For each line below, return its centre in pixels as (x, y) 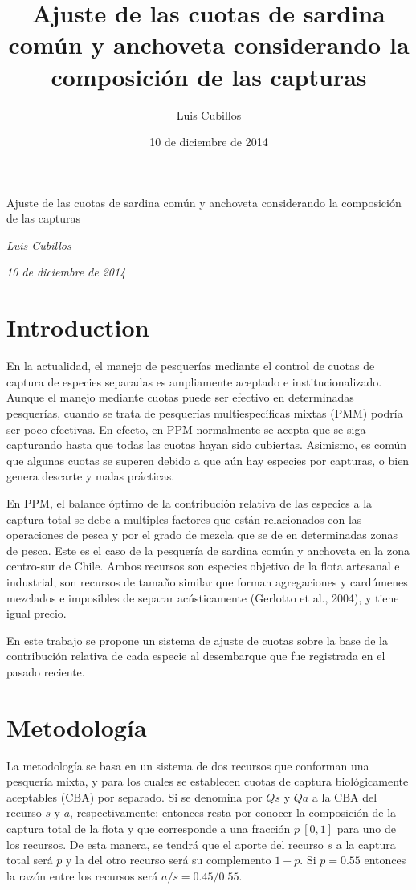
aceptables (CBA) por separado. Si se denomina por (135, 796)
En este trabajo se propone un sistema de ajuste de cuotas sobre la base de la (197, 640)
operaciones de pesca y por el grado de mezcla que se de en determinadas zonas (202, 535)
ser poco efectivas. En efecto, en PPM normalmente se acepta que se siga (186, 429)
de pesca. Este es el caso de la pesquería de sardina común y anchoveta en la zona (208, 550)
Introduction (78, 327)
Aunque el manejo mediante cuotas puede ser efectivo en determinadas (180, 397)
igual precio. (37, 613)
